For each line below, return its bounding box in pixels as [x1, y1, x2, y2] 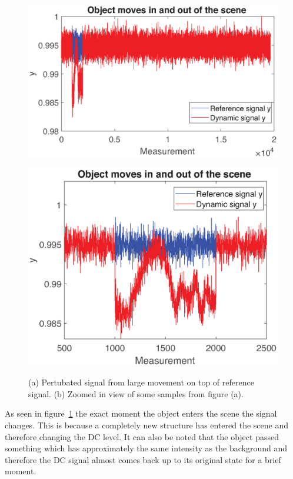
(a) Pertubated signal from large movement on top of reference [28, 376, 254, 388]
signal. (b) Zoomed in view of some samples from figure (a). [28, 387, 244, 400]
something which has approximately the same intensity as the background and [5, 442, 287, 454]
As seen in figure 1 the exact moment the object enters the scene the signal [5, 407, 277, 420]
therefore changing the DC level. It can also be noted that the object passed [5, 430, 279, 443]
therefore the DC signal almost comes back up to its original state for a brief [5, 453, 281, 465]
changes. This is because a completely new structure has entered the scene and [5, 418, 289, 431]
